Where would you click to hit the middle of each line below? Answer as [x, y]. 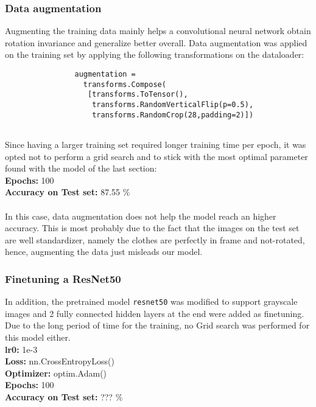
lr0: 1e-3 [21, 349]
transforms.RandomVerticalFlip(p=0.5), [173, 104]
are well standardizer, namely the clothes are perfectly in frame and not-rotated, [155, 239]
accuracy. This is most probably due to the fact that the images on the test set [152, 228]
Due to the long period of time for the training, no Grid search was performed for [157, 325]
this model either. [38, 337]
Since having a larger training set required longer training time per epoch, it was [156, 144]
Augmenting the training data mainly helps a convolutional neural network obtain [158, 31]
